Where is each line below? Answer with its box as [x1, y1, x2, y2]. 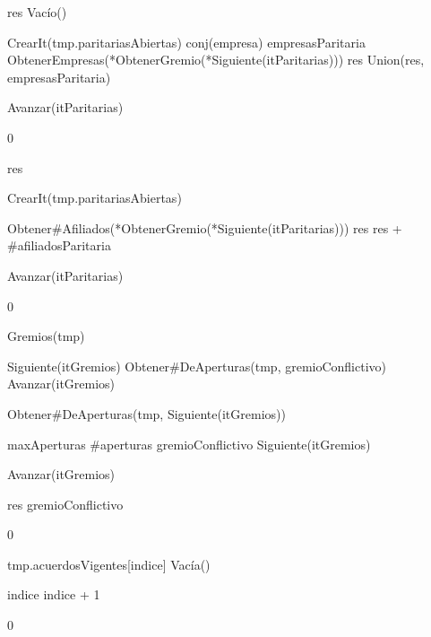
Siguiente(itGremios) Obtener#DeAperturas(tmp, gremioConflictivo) [7, 356, 387, 375]
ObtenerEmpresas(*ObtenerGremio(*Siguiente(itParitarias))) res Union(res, [7, 50, 425, 69]
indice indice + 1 [7, 585, 100, 604]
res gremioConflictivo [7, 494, 124, 513]
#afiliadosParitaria [7, 236, 111, 255]
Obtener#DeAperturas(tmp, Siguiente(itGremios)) [7, 404, 286, 423]
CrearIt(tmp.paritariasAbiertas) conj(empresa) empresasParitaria [7, 32, 366, 51]
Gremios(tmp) [7, 327, 85, 345]
